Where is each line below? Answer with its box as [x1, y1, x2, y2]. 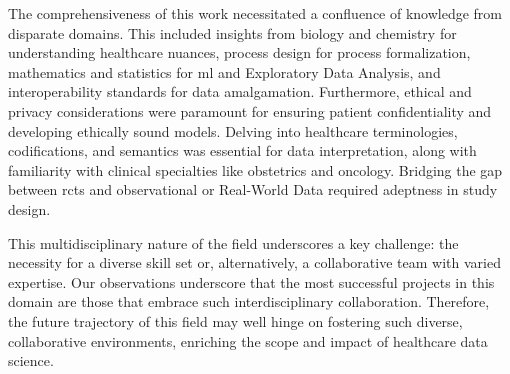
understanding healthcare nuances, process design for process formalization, [8, 42, 471, 63]
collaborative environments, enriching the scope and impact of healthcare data [8, 330, 488, 351]
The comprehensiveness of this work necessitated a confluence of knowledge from [8, 3, 503, 23]
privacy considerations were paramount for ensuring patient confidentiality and [8, 100, 492, 121]
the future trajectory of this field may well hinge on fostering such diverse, [8, 310, 463, 331]
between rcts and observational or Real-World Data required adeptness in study [8, 179, 498, 200]
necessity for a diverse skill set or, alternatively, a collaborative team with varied [8, 252, 501, 273]
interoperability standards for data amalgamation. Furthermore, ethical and [8, 81, 472, 102]
